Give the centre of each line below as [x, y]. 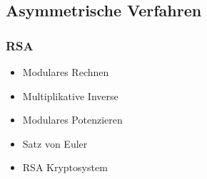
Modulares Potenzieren [72, 120]
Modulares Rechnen [66, 72]
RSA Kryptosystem [65, 167]
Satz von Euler [55, 143]
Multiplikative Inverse [70, 96]
